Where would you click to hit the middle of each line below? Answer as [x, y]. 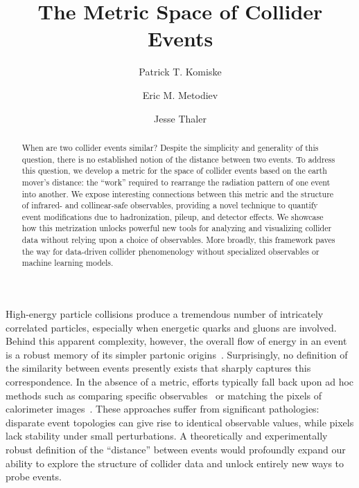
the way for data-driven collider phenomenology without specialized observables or [170, 251]
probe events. [34, 477]
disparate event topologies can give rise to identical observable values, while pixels [180, 422]
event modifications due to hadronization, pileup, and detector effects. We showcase [173, 216]
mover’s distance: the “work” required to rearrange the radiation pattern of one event [176, 182]
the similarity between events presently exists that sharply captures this [158, 368]
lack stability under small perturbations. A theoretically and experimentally [167, 436]
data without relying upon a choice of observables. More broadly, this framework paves [178, 240]
